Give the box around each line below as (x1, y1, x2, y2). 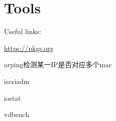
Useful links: (4, 26, 41, 37)
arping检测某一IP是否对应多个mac (4, 59, 112, 70)
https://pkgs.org (4, 42, 54, 53)
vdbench (4, 109, 29, 120)
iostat (4, 92, 21, 103)
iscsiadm (4, 76, 30, 86)
